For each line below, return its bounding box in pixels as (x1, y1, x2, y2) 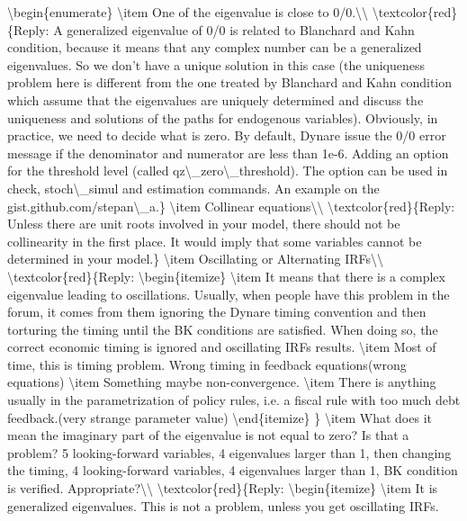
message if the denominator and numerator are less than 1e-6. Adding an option (7, 143, 449, 162)
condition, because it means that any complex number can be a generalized (7, 38, 422, 57)
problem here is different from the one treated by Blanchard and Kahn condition (7, 73, 453, 92)
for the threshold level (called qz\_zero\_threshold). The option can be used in (7, 161, 448, 180)
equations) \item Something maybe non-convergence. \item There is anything (7, 373, 436, 391)
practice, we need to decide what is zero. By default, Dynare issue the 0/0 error (7, 126, 446, 145)
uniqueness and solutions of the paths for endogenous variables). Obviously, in (7, 108, 438, 127)
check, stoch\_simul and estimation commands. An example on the (7, 178, 380, 197)
